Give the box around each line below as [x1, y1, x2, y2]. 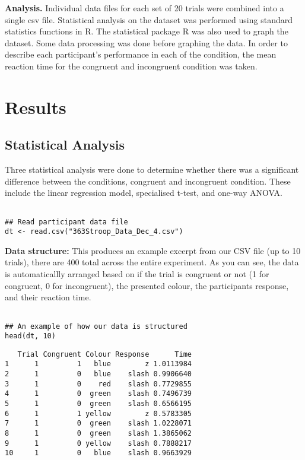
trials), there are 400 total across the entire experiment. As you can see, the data [5, 256, 299, 268]
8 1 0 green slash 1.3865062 [5, 429, 192, 438]
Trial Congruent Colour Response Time [17, 350, 192, 359]
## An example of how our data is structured [5, 322, 188, 331]
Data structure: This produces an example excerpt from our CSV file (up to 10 [5, 244, 301, 256]
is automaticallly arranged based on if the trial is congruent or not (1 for [5, 268, 269, 280]
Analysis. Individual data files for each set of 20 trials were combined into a [5, 2, 284, 14]
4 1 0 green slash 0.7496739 [5, 389, 192, 398]
